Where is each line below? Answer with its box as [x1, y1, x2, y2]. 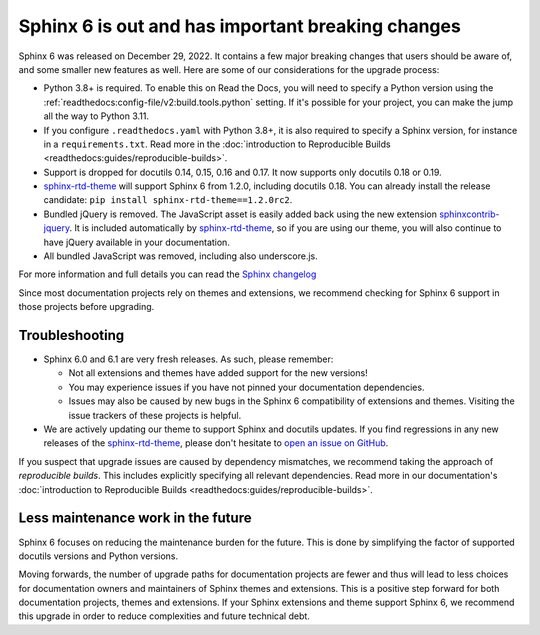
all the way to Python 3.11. [43, 110, 150, 122]
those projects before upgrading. [18, 301, 155, 313]
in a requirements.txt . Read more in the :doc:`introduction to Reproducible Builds [43, 138, 391, 150]
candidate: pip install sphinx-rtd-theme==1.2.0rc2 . [43, 194, 293, 206]
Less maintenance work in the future [18, 510, 252, 527]
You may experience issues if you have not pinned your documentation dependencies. [68, 381, 425, 393]
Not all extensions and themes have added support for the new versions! [68, 367, 369, 379]
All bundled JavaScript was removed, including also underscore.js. [43, 250, 319, 262]
